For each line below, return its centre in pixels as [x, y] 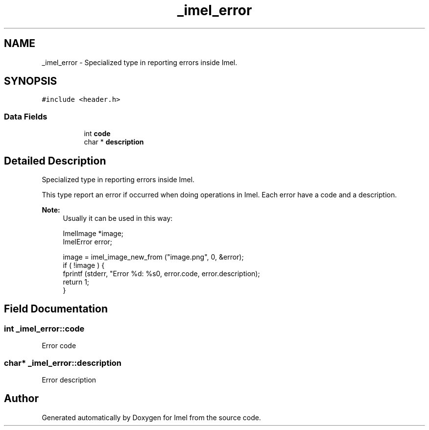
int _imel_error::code [44, 328]
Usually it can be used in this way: [118, 218]
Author [21, 399]
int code [97, 134]
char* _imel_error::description [63, 363]
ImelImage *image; [93, 234]
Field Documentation [56, 309]
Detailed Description [55, 161]
